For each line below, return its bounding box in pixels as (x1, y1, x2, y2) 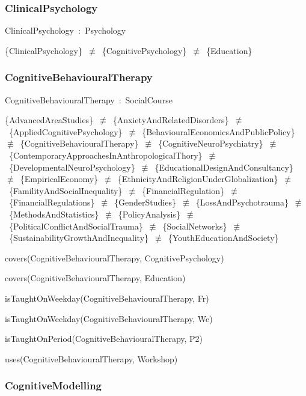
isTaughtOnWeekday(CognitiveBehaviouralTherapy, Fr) (5, 291, 209, 304)
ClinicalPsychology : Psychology (5, 24, 126, 37)
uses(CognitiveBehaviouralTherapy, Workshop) (5, 352, 178, 365)
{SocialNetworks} (162, 219, 227, 232)
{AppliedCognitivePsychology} (8, 125, 123, 138)
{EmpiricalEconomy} (20, 172, 99, 185)
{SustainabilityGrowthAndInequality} (8, 231, 149, 244)
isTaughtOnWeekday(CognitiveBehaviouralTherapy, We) (5, 312, 213, 324)
